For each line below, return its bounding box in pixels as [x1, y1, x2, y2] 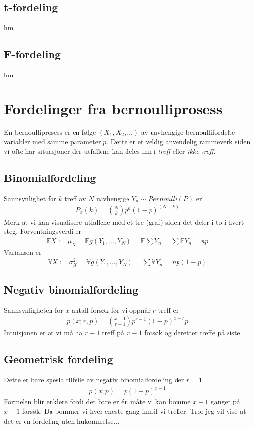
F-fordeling [4, 47, 61, 62]
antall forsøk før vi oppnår [72, 304, 151, 315]
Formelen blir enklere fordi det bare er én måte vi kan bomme [4, 396, 191, 406]
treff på [102, 328, 124, 338]
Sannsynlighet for [4, 193, 56, 203]
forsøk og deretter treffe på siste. [144, 328, 242, 338]
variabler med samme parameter [4, 136, 101, 147]
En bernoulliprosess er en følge [4, 126, 96, 137]
